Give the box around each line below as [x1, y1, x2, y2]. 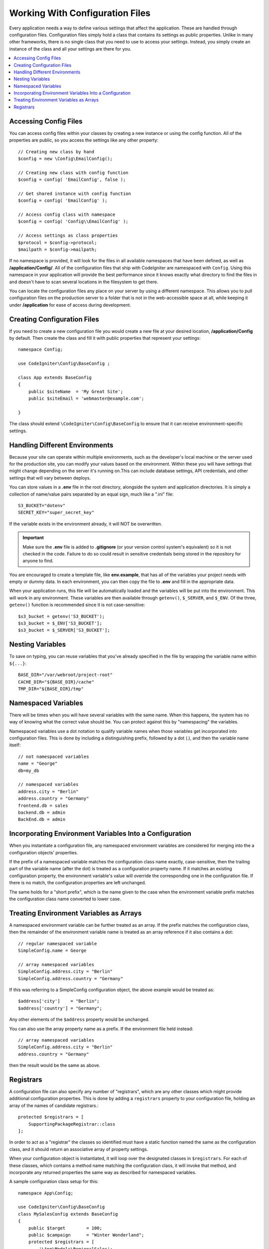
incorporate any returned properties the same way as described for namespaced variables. [9, 1169, 197, 1175]
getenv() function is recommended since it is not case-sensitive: [9, 602, 145, 608]
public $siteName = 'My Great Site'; [28, 389, 124, 394]
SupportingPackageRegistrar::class [28, 1121, 116, 1127]
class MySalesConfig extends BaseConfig [18, 1211, 118, 1217]
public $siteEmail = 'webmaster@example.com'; [28, 396, 144, 402]
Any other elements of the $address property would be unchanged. [9, 1017, 149, 1023]
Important [22, 535, 44, 541]
